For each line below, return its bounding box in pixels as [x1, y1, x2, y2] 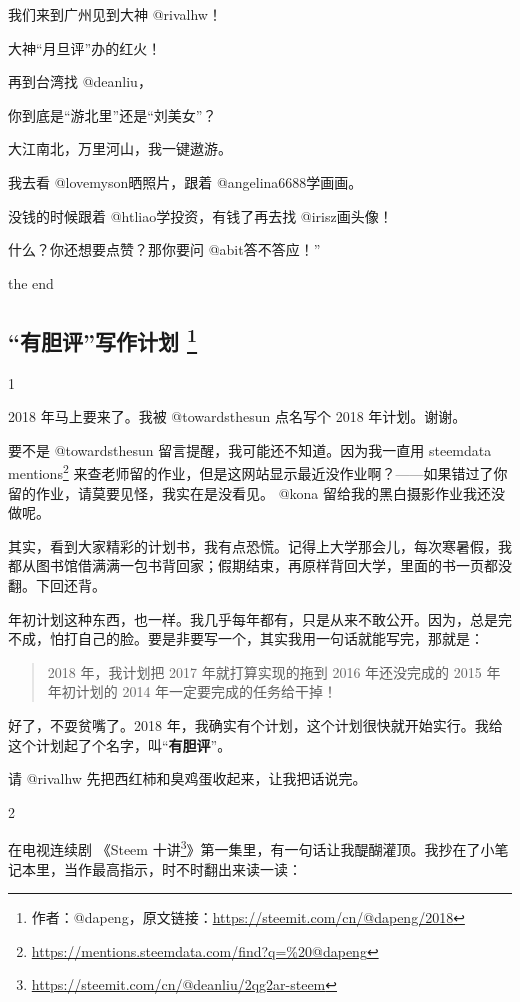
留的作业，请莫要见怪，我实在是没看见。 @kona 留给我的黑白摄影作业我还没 [8, 482, 505, 503]
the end [8, 272, 54, 293]
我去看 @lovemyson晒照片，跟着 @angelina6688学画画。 [8, 171, 363, 192]
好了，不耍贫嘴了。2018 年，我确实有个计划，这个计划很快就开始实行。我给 [8, 714, 503, 735]
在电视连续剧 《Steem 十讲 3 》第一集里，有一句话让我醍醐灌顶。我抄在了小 [8, 836, 495, 859]
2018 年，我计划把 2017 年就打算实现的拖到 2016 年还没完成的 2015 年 [47, 661, 501, 682]
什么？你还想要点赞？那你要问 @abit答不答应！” [8, 239, 321, 260]
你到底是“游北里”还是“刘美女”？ [8, 104, 217, 125]
